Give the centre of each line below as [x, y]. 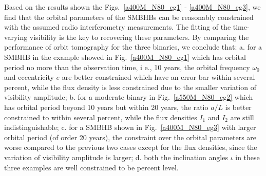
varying [16, 37]
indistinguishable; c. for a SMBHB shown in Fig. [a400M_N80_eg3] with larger [130, 127]
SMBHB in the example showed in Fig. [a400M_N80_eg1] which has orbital [125, 57]
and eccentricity [29, 77]
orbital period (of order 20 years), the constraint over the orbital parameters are [130, 137]
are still [242, 117]
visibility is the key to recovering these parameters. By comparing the [139, 37]
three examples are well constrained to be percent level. [91, 167]
